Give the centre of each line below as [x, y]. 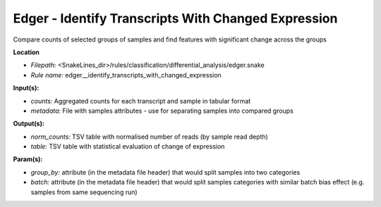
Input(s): [26, 88]
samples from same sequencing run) [84, 192]
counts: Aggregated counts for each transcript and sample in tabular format [141, 101]
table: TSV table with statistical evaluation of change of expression [128, 146]
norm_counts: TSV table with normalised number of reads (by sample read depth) [149, 137]
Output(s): [29, 124]
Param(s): [28, 159]
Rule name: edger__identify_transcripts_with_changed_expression [126, 75]
